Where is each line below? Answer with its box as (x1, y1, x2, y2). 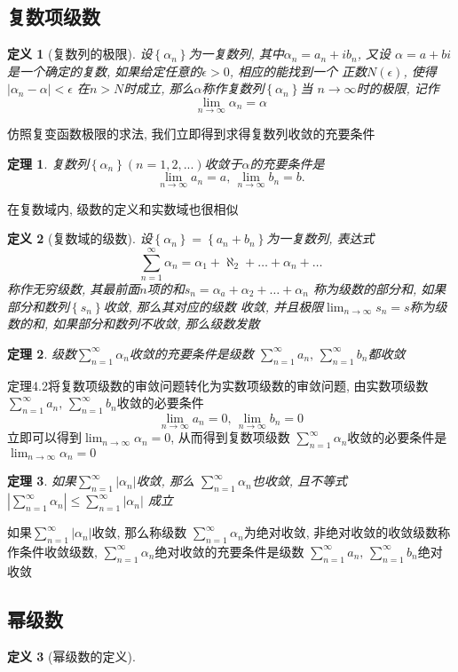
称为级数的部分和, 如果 (312, 279, 446, 297)
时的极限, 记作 (356, 79, 439, 98)
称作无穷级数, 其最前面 (7, 279, 140, 297)
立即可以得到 (7, 428, 82, 447)
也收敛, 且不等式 (251, 471, 348, 490)
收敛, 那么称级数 (91, 523, 187, 542)
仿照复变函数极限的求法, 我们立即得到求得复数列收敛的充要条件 (7, 124, 375, 143)
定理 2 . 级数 (7, 344, 76, 362)
